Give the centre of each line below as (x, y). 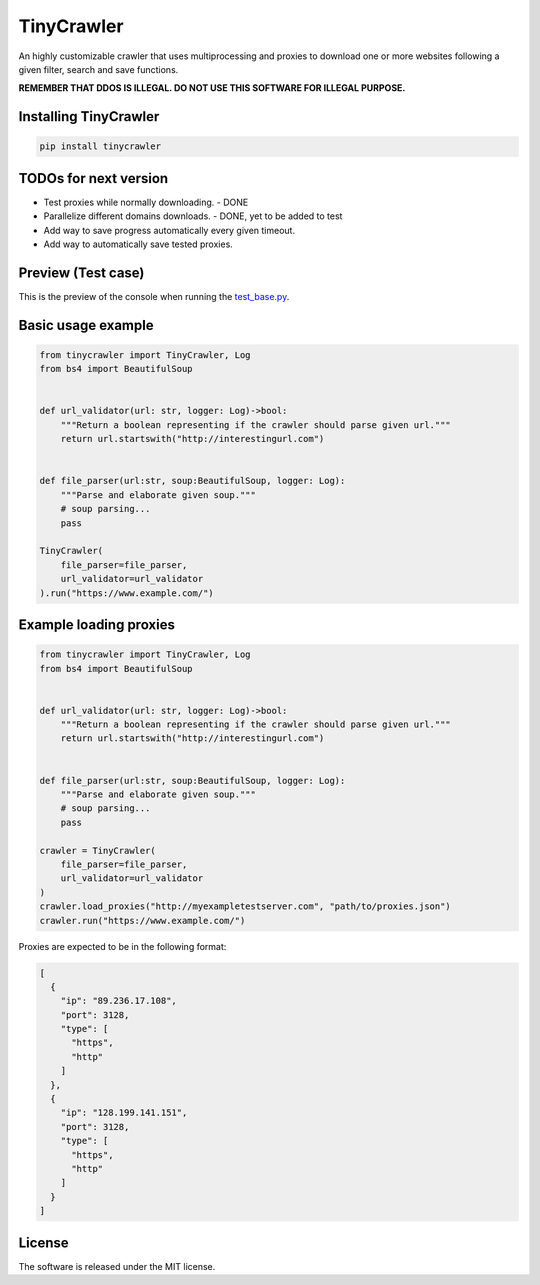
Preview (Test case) (81, 272)
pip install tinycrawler (100, 146)
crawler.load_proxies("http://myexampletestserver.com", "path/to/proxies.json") (245, 906)
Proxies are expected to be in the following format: (122, 946)
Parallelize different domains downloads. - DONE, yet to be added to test (193, 216)
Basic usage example (86, 325)
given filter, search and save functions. (98, 69)
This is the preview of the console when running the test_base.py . (154, 296)
